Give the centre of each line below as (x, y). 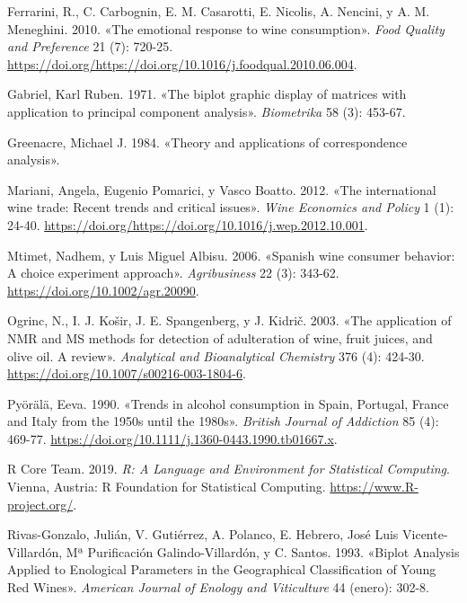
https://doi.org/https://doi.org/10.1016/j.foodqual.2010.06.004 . (182, 63)
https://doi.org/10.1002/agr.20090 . (103, 290)
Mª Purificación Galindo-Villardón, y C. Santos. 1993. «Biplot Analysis (263, 551)
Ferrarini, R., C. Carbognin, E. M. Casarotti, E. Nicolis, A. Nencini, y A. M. (219, 11)
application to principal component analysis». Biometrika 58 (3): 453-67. (207, 111)
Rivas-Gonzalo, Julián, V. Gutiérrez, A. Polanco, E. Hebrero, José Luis (203, 534)
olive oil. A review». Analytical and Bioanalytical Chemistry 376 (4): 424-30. (216, 355)
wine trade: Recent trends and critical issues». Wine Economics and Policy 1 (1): (231, 207)
